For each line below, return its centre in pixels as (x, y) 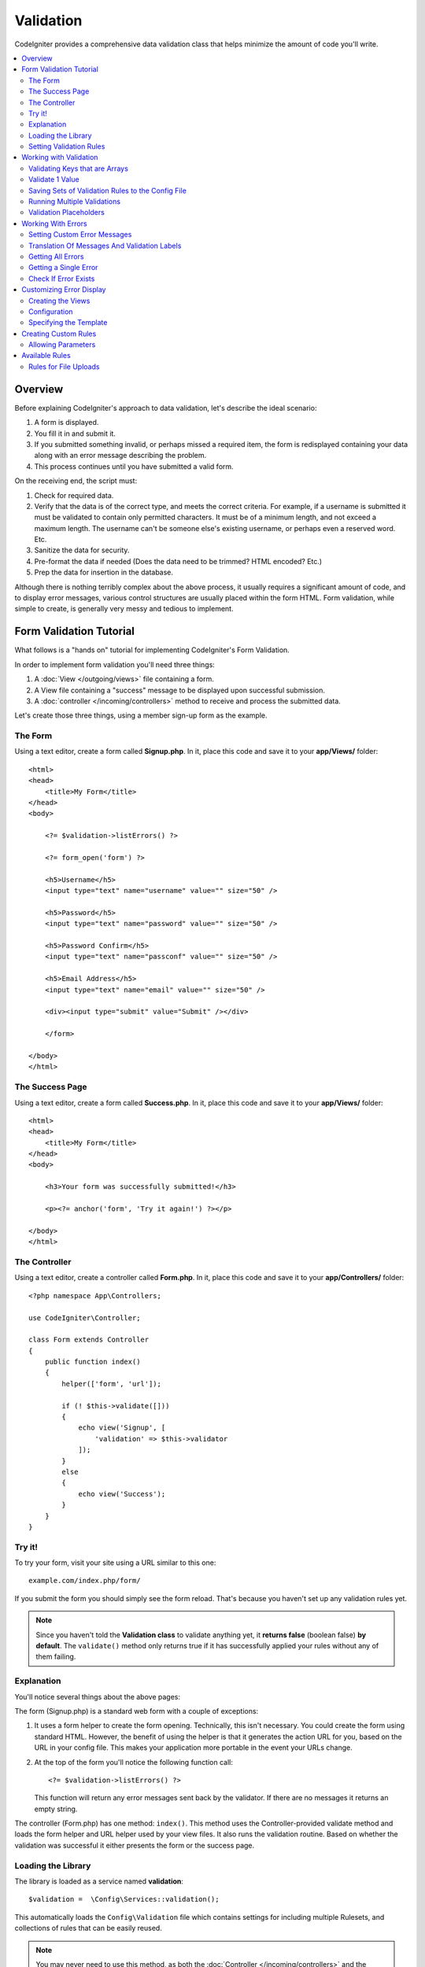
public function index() (92, 1362)
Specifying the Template (68, 323)
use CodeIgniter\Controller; (85, 1317)
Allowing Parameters (62, 345)
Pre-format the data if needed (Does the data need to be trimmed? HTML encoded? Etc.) (178, 561)
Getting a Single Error (63, 268)
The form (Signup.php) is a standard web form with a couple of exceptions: (137, 1711)
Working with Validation (60, 157)
